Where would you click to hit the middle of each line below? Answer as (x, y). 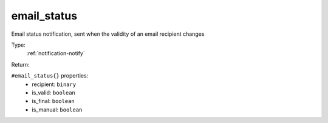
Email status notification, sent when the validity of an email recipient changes (108, 34)
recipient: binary (54, 84)
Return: (20, 64)
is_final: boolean (53, 101)
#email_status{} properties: (50, 76)
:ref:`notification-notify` (56, 53)
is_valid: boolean (54, 92)
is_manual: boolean (57, 110)
